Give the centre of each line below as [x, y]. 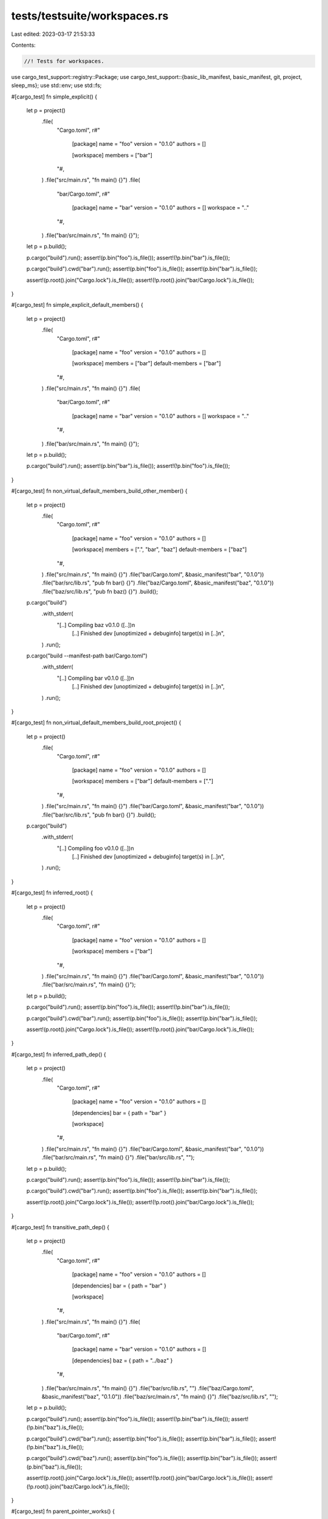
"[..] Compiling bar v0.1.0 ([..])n [96, 678]
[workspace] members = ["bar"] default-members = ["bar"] [146, 363]
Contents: [23, 45]
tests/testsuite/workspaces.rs [90, 16]
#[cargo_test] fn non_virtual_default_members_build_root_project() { [96, 722]
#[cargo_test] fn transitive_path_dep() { [60, 1227]
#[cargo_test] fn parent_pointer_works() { [63, 1511]
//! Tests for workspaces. [64, 61]
